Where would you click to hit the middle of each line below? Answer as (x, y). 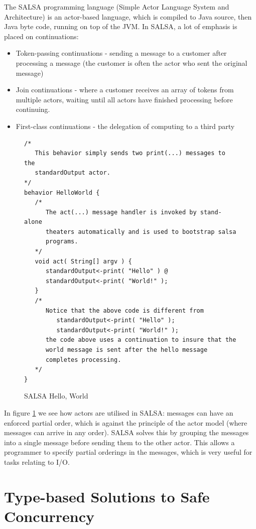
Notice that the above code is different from (124, 310)
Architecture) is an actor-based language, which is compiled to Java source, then (128, 16)
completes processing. (83, 360)
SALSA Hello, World (56, 396)
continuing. (33, 109)
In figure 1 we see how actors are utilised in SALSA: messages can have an (119, 412)
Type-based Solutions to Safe (107, 496)
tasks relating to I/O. (37, 461)
